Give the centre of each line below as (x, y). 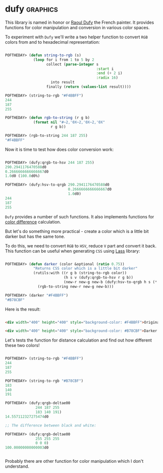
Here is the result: (23, 309)
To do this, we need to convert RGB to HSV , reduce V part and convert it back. (81, 245)
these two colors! (22, 345)
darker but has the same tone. (35, 236)
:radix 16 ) (107, 78)
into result (63, 82)
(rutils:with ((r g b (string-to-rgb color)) (80, 273)
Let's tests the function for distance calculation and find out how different (78, 340)
